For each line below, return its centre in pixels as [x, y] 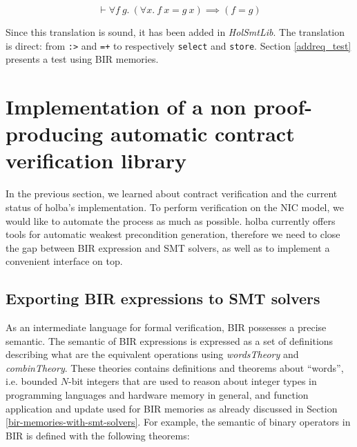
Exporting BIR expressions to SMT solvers [163, 298]
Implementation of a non [126, 107]
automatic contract [202, 133]
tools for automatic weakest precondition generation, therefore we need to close [173, 234]
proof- [283, 107]
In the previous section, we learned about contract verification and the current [172, 193]
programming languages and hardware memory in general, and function [157, 395]
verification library [96, 160]
